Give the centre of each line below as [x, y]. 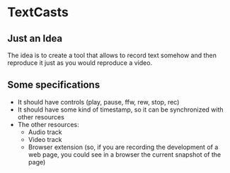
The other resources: [48, 124]
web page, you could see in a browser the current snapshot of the [125, 154]
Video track [45, 139]
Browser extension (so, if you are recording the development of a [123, 147]
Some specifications [54, 85]
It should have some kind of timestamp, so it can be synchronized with [121, 109]
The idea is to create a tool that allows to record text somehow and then [112, 55]
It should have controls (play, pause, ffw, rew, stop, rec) [98, 102]
